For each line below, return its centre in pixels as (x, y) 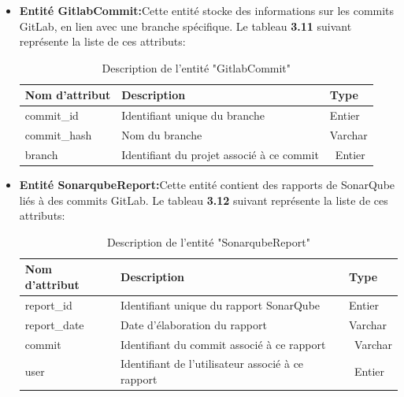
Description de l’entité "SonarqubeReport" (208, 241)
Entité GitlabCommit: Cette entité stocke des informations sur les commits (207, 10)
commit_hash (58, 135)
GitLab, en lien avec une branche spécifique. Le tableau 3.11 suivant (185, 26)
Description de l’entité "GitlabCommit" (196, 67)
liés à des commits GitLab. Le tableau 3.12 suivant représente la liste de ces (204, 200)
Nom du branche (162, 135)
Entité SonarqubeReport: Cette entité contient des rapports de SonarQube (207, 184)
